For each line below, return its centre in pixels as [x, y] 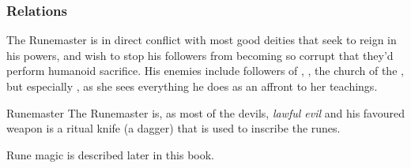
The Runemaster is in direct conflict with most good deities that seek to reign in [202, 40]
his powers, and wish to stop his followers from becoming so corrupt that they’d [200, 55]
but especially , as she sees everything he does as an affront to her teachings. [192, 86]
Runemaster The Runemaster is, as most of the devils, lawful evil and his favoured [206, 112]
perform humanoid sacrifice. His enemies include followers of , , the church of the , [205, 71]
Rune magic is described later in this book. [111, 154]
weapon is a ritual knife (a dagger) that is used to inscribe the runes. [173, 128]
